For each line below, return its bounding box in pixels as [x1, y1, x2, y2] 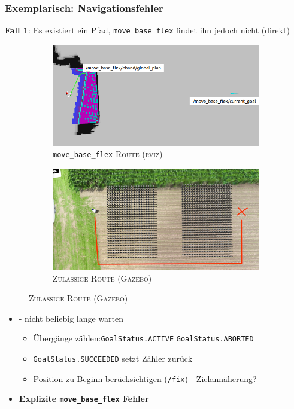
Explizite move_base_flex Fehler [19, 392, 149, 405]
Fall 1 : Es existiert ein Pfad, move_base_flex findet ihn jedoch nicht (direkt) [5, 24, 290, 36]
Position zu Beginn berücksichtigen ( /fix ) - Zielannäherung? [33, 372, 257, 384]
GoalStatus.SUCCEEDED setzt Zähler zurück [33, 352, 193, 365]
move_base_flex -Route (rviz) [53, 148, 163, 160]
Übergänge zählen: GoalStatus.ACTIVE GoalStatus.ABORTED [33, 332, 254, 344]
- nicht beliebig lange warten [19, 312, 124, 324]
